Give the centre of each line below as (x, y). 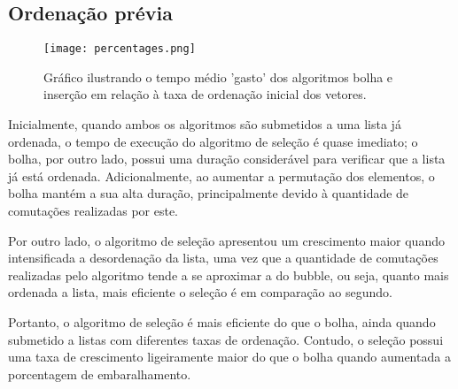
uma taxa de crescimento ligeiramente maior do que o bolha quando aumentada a (229, 357)
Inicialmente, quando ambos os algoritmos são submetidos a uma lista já (205, 124)
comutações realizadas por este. (93, 211)
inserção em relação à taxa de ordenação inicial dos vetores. (205, 94)
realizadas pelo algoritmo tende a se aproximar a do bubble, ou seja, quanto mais (229, 275)
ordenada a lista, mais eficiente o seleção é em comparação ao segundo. (200, 292)
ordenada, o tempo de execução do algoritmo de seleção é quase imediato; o (213, 141)
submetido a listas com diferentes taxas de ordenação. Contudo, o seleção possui (226, 339)
